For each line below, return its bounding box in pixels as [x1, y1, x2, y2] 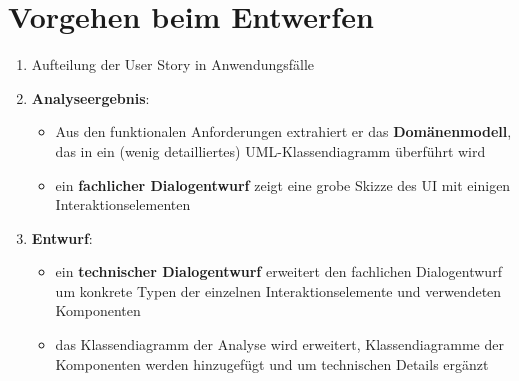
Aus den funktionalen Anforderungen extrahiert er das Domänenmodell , [55, 121, 512, 142]
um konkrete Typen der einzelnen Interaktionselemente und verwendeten [55, 280, 502, 301]
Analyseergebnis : [31, 87, 150, 108]
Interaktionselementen [55, 194, 191, 215]
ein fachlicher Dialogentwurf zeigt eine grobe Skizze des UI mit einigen [55, 174, 511, 195]
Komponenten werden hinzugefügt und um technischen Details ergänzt [55, 353, 489, 374]
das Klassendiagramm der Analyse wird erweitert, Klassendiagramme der [55, 334, 504, 355]
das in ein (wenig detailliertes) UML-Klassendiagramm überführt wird [55, 140, 486, 161]
